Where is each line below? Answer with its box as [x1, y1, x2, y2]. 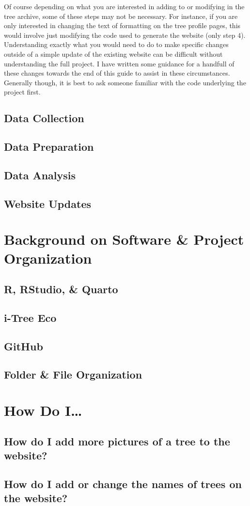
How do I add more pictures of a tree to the [4, 433, 230, 448]
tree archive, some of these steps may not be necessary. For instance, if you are [4, 11, 238, 21]
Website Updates [4, 196, 91, 211]
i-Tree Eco [4, 310, 57, 325]
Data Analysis [4, 167, 76, 182]
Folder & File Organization [4, 367, 142, 382]
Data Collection [4, 111, 84, 126]
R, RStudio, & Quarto [4, 282, 118, 297]
